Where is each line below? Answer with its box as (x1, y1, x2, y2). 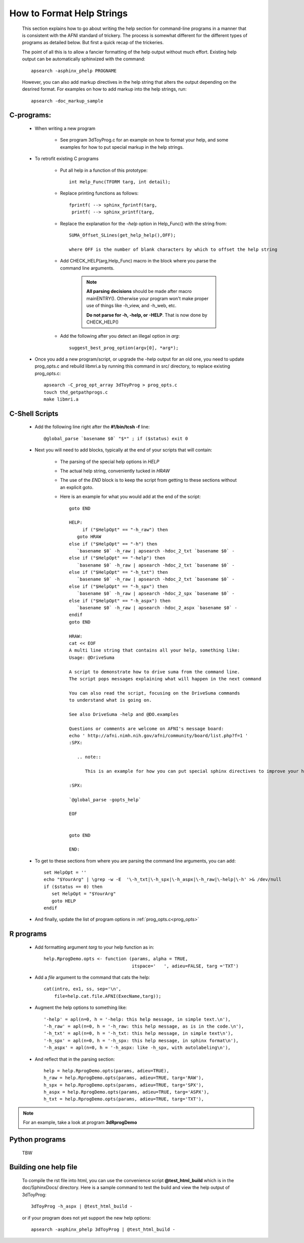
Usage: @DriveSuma (69, 655, 115, 660)
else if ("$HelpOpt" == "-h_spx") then (69, 583, 168, 589)
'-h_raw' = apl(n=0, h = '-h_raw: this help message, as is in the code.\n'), (44, 1023, 244, 1029)
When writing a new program (34, 125, 96, 132)
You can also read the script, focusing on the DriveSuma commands (69, 690, 240, 696)
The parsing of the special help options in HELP (60, 459, 160, 465)
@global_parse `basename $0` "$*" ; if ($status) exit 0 (44, 436, 188, 441)
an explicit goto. (60, 484, 94, 490)
